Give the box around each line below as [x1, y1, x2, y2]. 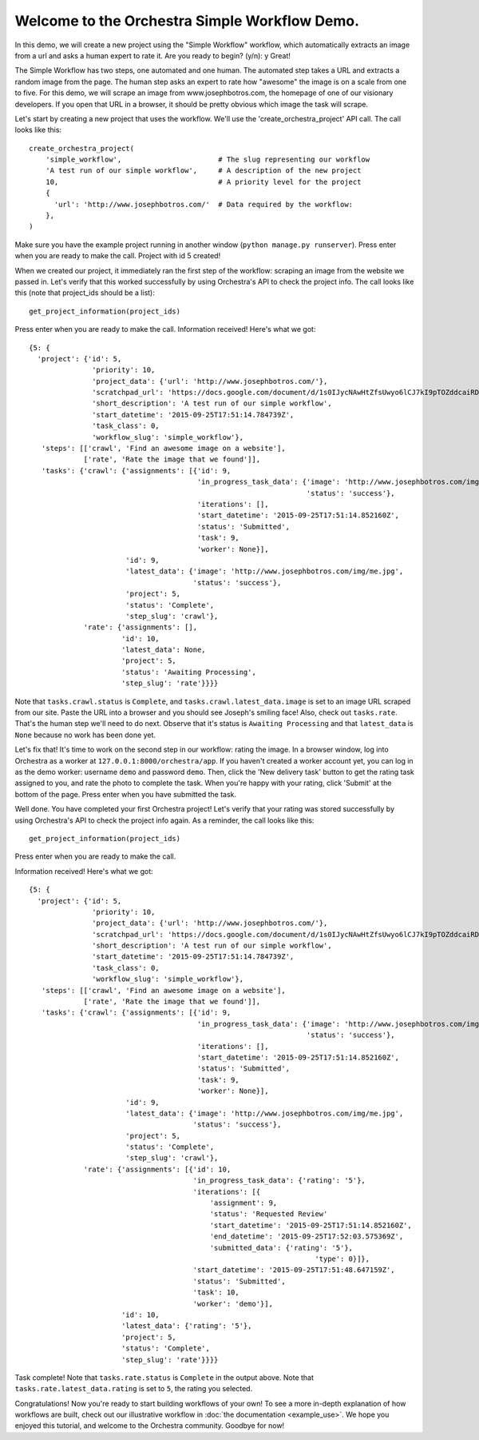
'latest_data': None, [121, 645, 207, 655]
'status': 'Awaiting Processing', [121, 668, 257, 676]
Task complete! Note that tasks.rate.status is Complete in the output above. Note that [14, 1372, 315, 1382]
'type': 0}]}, [315, 1255, 370, 1263]
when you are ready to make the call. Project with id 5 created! [14, 251, 221, 261]
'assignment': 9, [209, 1199, 278, 1207]
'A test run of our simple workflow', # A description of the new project [45, 166, 362, 175]
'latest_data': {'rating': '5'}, [121, 1322, 252, 1330]
